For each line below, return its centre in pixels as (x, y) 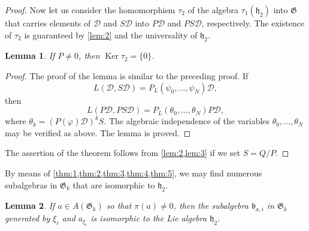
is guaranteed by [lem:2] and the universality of (111, 34)
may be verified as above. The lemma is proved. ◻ (98, 132)
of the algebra (213, 10)
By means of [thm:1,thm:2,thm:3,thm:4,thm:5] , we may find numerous (134, 172)
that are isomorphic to (114, 184)
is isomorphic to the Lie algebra (149, 218)
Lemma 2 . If (30, 205)
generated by (28, 218)
